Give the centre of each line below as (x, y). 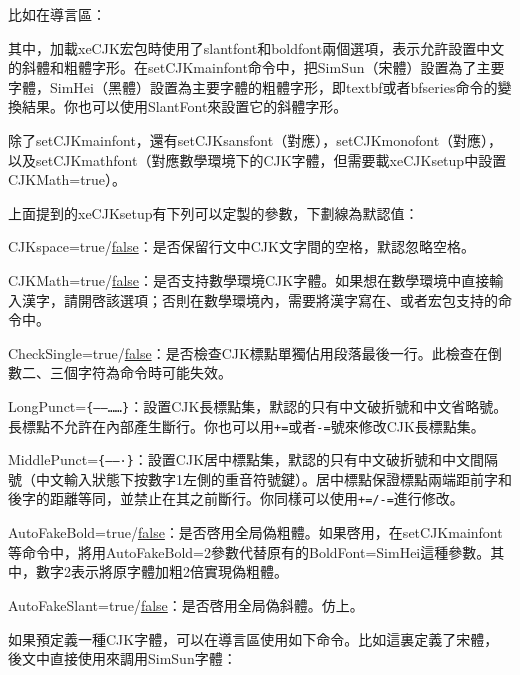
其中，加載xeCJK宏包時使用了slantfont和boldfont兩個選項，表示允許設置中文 (256, 47)
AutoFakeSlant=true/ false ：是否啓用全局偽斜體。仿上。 (186, 604)
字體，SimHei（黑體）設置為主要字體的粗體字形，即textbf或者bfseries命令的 (253, 86)
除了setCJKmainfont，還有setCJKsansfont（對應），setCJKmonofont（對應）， (255, 139)
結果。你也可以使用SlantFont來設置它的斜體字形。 (184, 106)
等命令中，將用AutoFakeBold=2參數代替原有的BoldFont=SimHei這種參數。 (249, 551)
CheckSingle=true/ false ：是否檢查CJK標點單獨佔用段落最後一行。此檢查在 (248, 352)
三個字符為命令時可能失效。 (140, 372)
